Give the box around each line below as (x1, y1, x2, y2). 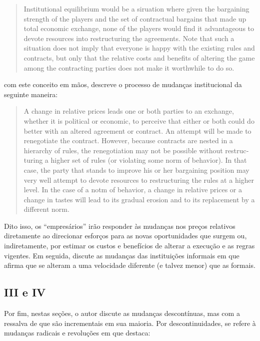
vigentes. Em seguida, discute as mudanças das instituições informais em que (4, 250, 239, 260)
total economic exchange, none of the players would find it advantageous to (23, 23, 254, 34)
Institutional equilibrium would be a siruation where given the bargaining (23, 4, 249, 14)
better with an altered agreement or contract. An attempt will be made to (23, 125, 251, 136)
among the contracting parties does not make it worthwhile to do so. (23, 62, 234, 73)
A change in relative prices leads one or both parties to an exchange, (23, 106, 234, 116)
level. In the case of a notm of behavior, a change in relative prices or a (23, 184, 242, 195)
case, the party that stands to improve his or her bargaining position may (23, 164, 249, 175)
